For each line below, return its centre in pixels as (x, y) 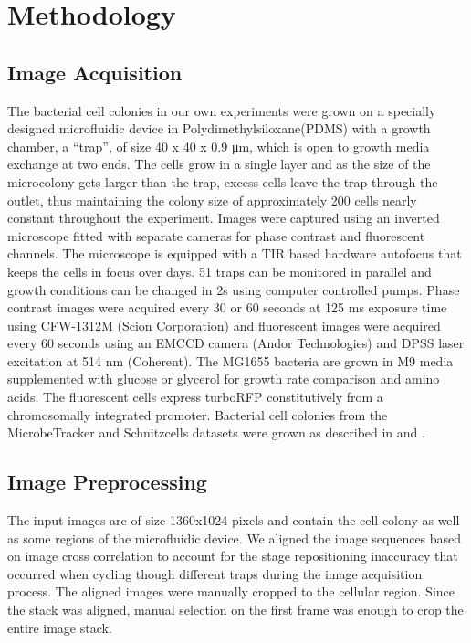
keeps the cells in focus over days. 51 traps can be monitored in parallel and (220, 271)
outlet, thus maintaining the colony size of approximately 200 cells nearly (212, 200)
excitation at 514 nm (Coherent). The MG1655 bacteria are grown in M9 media (230, 360)
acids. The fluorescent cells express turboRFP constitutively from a (195, 397)
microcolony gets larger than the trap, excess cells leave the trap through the (223, 181)
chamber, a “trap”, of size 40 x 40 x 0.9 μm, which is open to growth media (219, 146)
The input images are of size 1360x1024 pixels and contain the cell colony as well (234, 520)
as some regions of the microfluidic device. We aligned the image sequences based (235, 538)
